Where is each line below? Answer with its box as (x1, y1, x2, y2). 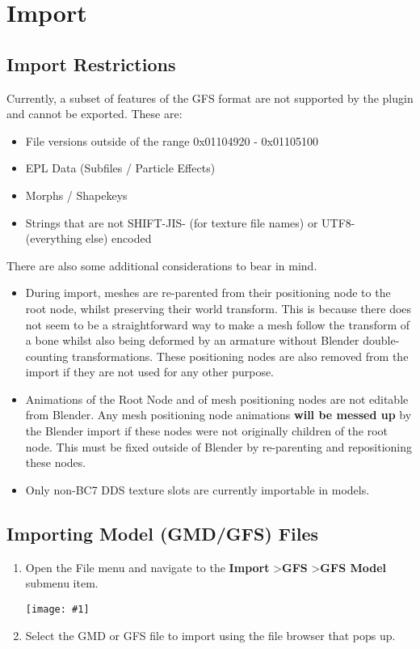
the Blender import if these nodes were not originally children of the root (25, 422, 388, 439)
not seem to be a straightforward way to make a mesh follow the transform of (25, 316, 410, 333)
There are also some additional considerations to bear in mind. (6, 257, 317, 274)
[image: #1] (25, 603, 90, 615)
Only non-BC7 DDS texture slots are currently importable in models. (25, 481, 370, 498)
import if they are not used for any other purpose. (25, 363, 275, 380)
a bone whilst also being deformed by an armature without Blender (25, 332, 359, 349)
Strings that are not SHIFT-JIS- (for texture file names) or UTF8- (25, 214, 355, 231)
